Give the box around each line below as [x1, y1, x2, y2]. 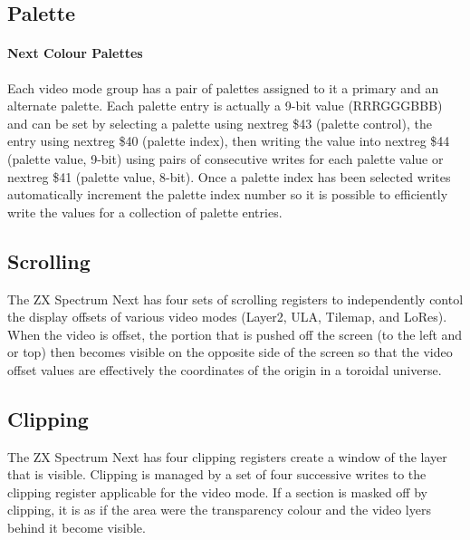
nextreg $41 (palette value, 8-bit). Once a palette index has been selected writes [7, 167, 451, 186]
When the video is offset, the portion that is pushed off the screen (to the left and [7, 324, 463, 343]
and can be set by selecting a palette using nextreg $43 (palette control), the [7, 113, 432, 132]
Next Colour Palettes [7, 43, 143, 63]
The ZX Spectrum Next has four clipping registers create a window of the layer [7, 447, 447, 466]
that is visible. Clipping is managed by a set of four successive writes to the [7, 465, 427, 484]
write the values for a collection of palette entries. [7, 202, 283, 221]
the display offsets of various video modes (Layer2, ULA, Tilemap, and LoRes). [7, 307, 447, 326]
